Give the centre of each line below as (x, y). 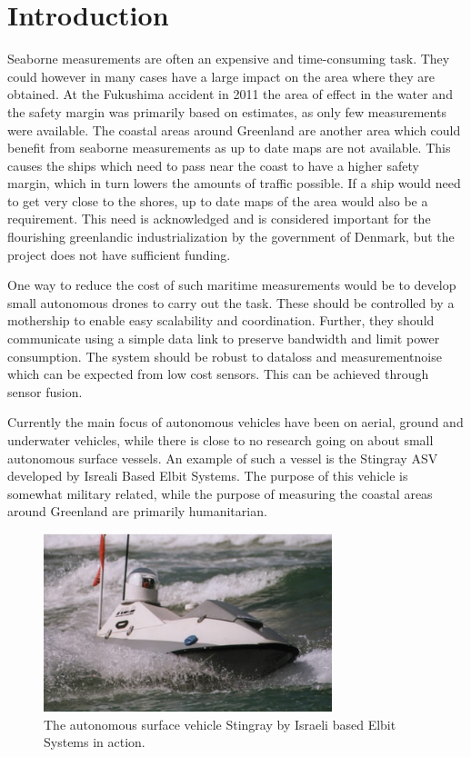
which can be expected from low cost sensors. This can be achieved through (218, 374)
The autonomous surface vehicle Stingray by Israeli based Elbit (220, 724)
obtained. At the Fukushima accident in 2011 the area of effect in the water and (230, 94)
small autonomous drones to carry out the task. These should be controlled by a (231, 302)
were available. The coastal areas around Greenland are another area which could (234, 129)
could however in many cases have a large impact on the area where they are (221, 76)
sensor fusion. (45, 391)
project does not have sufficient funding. (119, 254)
